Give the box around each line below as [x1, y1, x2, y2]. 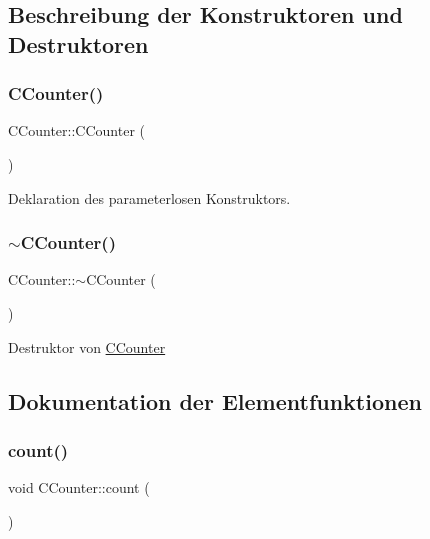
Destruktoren [8, 28, 149, 59]
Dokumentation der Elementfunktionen [8, 385, 422, 416]
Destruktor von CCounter [8, 336, 166, 357]
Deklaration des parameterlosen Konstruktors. [8, 187, 291, 208]
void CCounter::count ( [8, 477, 150, 498]
